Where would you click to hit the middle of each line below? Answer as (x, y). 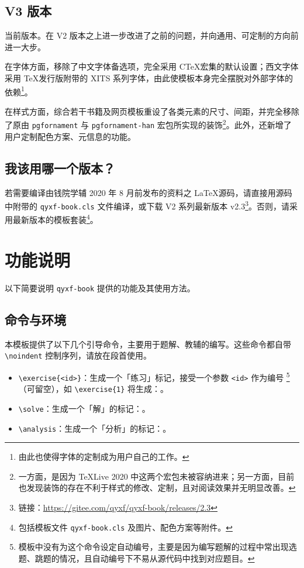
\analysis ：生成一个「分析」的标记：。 (95, 428)
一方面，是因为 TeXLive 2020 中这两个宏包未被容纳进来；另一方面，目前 (156, 476)
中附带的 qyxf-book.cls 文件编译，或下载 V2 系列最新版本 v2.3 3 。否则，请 (147, 205)
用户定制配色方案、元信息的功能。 (70, 136)
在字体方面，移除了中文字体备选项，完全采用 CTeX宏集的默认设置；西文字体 (152, 66)
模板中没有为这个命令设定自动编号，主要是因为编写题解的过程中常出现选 (158, 547)
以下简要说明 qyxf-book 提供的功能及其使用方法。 (100, 288)
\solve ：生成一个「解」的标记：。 (84, 408)
